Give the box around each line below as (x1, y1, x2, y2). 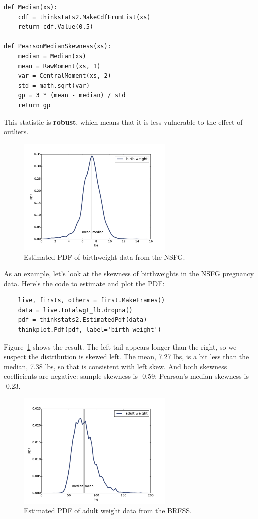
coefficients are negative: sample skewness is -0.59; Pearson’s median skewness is (4, 371, 249, 381)
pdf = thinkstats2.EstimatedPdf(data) (18, 316, 147, 324)
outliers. (4, 126, 29, 137)
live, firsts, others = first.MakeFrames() (18, 297, 165, 304)
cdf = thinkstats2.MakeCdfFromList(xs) (18, 13, 151, 21)
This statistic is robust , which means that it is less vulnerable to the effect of (4, 116, 243, 127)
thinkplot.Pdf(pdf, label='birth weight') (18, 326, 161, 334)
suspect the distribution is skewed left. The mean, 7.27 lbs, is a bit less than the (4, 351, 249, 362)
